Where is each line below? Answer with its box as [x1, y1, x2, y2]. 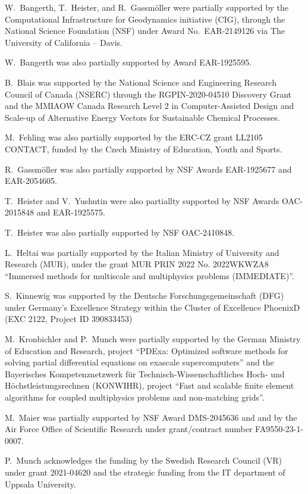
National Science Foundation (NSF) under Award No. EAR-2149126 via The [5, 24, 285, 37]
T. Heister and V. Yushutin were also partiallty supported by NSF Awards [5, 194, 279, 207]
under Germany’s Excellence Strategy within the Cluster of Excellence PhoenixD [5, 301, 300, 313]
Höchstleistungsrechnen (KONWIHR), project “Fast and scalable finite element [5, 379, 294, 392]
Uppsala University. [5, 477, 76, 490]
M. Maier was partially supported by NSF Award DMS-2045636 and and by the [5, 411, 297, 423]
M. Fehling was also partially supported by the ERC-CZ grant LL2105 [5, 131, 263, 143]
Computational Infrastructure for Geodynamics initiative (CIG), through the [5, 12, 285, 25]
